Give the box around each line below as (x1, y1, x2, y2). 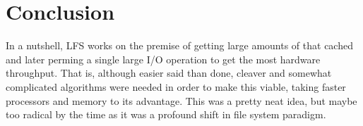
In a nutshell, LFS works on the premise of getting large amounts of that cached (6, 38, 353, 53)
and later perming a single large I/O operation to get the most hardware (6, 51, 321, 66)
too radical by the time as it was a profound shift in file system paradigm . (6, 107, 326, 122)
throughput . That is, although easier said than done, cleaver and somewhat (6, 65, 332, 80)
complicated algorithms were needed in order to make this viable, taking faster (6, 79, 346, 94)
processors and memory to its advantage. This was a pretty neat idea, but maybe (6, 93, 357, 108)
